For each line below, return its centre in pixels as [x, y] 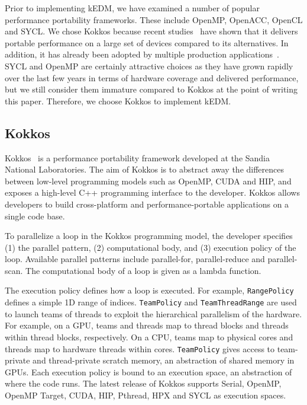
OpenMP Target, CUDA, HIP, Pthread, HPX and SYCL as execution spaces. [146, 395]
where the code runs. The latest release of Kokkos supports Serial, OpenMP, [143, 383]
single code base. [35, 216]
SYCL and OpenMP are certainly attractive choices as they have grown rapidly [149, 66]
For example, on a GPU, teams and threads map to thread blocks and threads [147, 325]
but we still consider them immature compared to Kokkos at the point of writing [151, 89]
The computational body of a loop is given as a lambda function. [143, 270]
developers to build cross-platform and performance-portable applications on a [147, 204]
